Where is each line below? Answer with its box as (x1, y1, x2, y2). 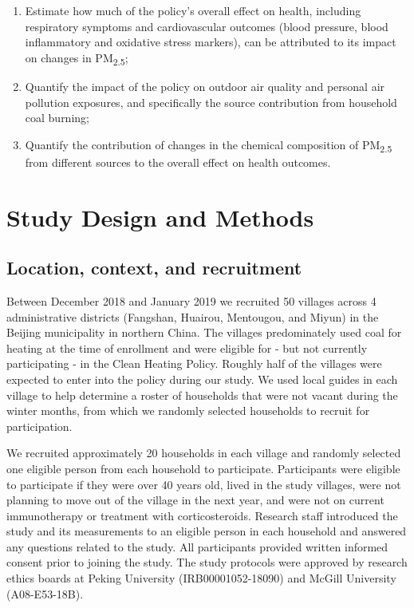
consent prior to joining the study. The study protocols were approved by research (6, 554, 408, 570)
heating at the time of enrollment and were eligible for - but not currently (6, 339, 368, 356)
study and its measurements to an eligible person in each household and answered (6, 523, 407, 539)
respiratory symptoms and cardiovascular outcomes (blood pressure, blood (25, 18, 388, 34)
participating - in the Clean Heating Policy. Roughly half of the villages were (6, 355, 382, 372)
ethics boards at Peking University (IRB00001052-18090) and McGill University (6, 570, 396, 586)
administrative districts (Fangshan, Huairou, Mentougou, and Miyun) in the (6, 308, 379, 325)
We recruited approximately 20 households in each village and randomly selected (6, 444, 401, 461)
